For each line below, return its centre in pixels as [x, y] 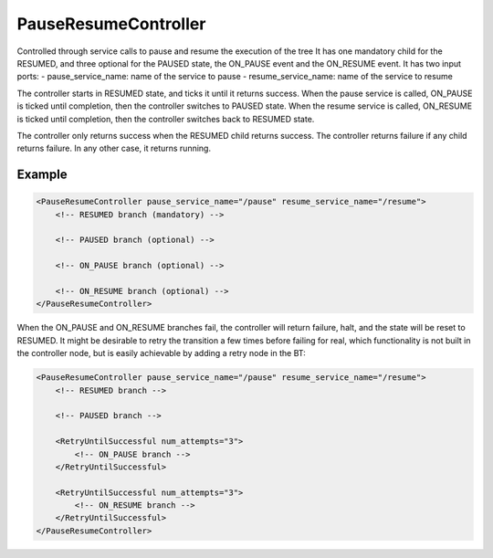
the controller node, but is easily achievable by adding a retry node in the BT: [161, 353]
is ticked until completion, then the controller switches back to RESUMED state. [166, 119]
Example [42, 175]
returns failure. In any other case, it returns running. [114, 148]
